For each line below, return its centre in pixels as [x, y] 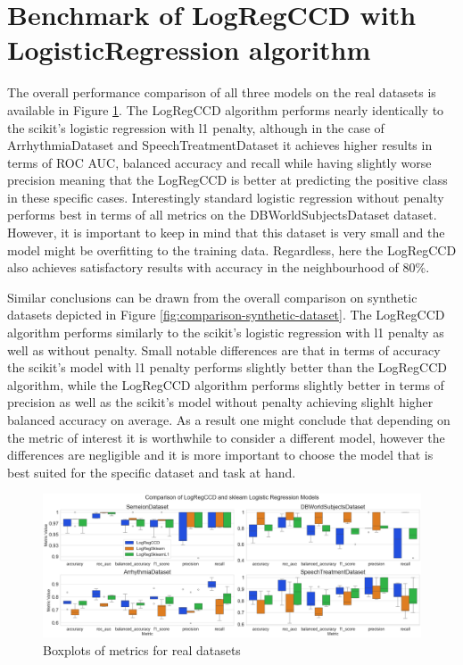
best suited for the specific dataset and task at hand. [152, 472]
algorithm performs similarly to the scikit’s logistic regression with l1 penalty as [226, 332]
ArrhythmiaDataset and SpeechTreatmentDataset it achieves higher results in [220, 145]
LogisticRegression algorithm [189, 50]
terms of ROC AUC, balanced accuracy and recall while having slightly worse [219, 162]
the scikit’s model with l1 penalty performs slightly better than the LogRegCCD [227, 367]
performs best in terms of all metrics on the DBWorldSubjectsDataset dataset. [222, 215]
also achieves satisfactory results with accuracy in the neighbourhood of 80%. [219, 267]
